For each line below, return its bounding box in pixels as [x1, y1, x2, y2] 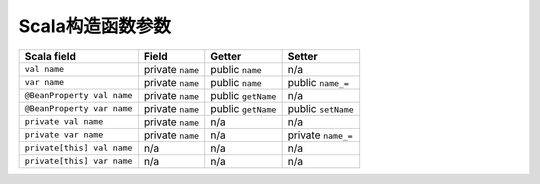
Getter [210, 49, 242, 63]
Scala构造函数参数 [18, 15, 172, 37]
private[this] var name [24, 156, 133, 167]
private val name [24, 116, 104, 127]
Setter [287, 49, 318, 63]
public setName [287, 101, 354, 115]
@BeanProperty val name [24, 90, 133, 101]
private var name [24, 130, 104, 140]
